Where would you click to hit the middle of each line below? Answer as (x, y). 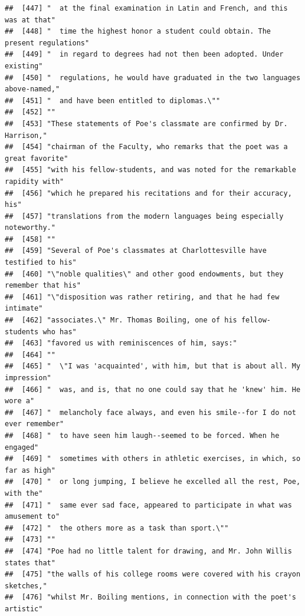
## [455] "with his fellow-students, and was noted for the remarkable (150, 170)
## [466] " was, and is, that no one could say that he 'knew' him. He (153, 389)
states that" (30, 563)
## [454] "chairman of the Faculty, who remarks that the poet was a (146, 147)
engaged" (22, 447)
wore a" (20, 401)
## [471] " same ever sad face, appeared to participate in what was (148, 505)
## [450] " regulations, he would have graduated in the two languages (153, 78)
